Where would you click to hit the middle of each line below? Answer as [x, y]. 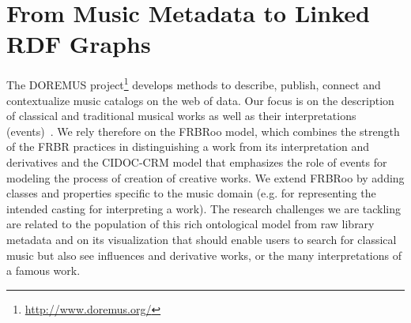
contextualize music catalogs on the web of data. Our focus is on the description [200, 100]
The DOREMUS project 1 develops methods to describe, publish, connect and [194, 83]
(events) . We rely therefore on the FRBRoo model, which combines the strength [203, 131]
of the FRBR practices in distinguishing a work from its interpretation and [188, 146]
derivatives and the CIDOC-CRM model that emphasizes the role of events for [197, 161]
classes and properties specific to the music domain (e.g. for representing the [191, 193]
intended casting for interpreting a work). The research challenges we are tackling [204, 208]
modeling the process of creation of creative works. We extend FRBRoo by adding [205, 177]
